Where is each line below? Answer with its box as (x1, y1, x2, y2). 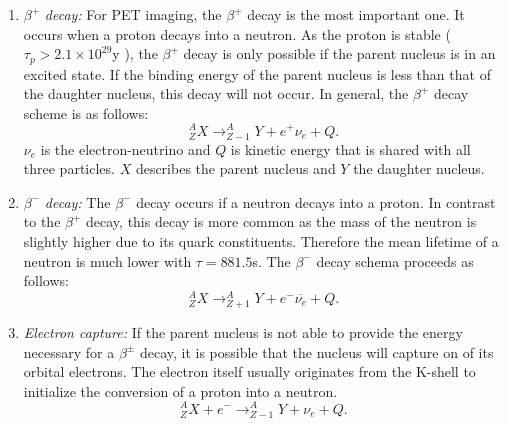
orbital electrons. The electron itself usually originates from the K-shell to (23, 361, 476, 382)
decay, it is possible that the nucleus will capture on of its (139, 341, 494, 362)
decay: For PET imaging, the (44, 4, 222, 24)
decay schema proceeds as (316, 250, 474, 271)
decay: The (44, 191, 111, 212)
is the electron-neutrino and (40, 138, 211, 159)
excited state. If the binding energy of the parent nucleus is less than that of (23, 63, 491, 84)
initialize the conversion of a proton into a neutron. (23, 380, 338, 401)
